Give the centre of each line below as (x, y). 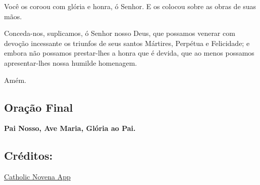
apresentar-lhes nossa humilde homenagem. (71, 62)
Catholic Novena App (37, 177)
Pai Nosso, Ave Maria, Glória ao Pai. (70, 128)
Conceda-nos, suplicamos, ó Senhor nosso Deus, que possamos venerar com (120, 33)
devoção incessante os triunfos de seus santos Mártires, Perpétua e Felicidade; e (127, 43)
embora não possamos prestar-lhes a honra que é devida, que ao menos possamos (129, 53)
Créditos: (29, 155)
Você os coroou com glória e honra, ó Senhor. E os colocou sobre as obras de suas (130, 6)
